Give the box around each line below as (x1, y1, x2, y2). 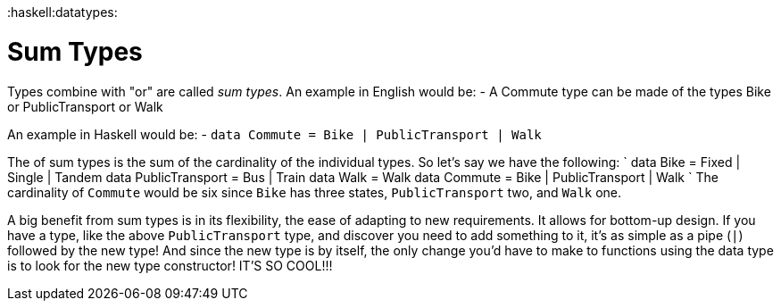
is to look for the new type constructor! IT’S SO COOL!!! (7, 257, 333, 273)
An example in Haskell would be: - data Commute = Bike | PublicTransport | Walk (7, 126, 542, 142)
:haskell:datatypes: (7, 4, 118, 20)
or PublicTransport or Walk (7, 98, 163, 114)
